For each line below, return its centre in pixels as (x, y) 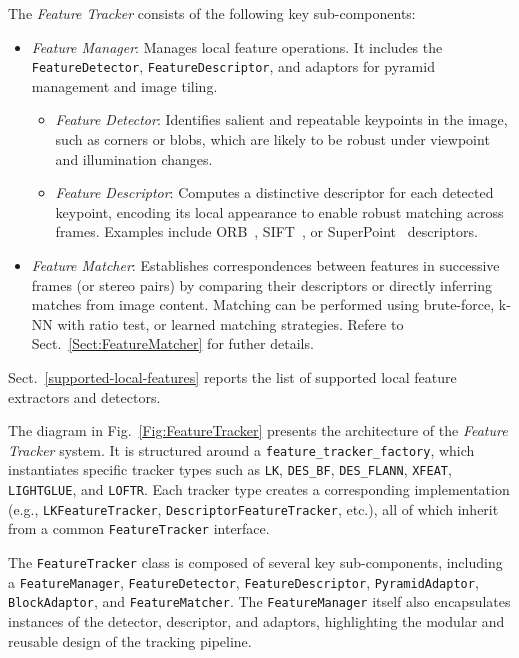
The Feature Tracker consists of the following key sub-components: (212, 13)
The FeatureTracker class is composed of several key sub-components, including (255, 562)
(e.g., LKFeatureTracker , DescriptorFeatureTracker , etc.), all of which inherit (253, 508)
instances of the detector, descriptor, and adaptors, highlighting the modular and (256, 621)
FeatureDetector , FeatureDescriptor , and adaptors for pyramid (233, 66)
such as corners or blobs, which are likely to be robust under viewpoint (272, 139)
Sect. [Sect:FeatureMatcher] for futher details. (172, 343)
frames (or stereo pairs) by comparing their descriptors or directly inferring (261, 284)
